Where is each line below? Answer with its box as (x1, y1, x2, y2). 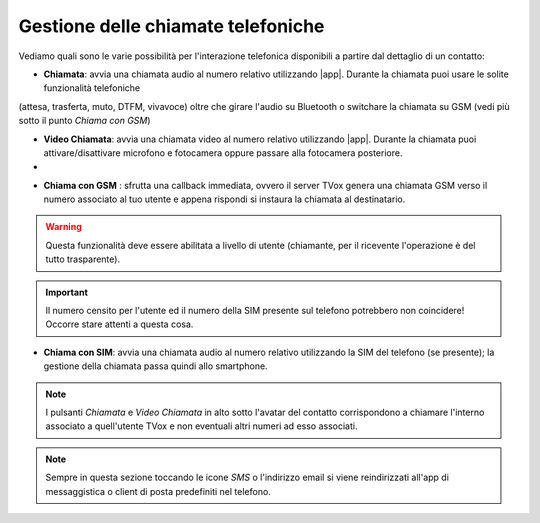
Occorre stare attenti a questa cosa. (45, 318, 194, 330)
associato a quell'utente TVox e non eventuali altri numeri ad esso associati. (45, 420, 358, 432)
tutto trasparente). (45, 253, 120, 265)
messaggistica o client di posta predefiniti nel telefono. (45, 485, 272, 497)
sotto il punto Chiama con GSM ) (18, 115, 151, 127)
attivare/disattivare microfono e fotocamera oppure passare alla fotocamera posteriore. (43, 146, 403, 159)
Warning (45, 221, 82, 233)
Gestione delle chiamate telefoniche (18, 15, 325, 37)
